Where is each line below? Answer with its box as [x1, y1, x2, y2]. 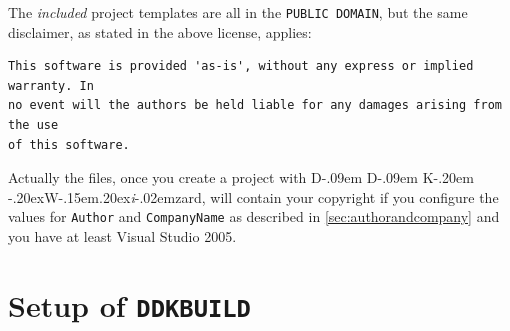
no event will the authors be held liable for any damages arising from [8, 98, 502, 113]
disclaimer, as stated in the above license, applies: [8, 21, 312, 42]
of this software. [8, 137, 130, 152]
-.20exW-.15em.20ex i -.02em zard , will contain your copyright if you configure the [8, 186, 499, 207]
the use [8, 118, 59, 133]
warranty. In [8, 78, 94, 93]
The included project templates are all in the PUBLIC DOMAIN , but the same [8, 2, 468, 22]
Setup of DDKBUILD [8, 284, 251, 325]
